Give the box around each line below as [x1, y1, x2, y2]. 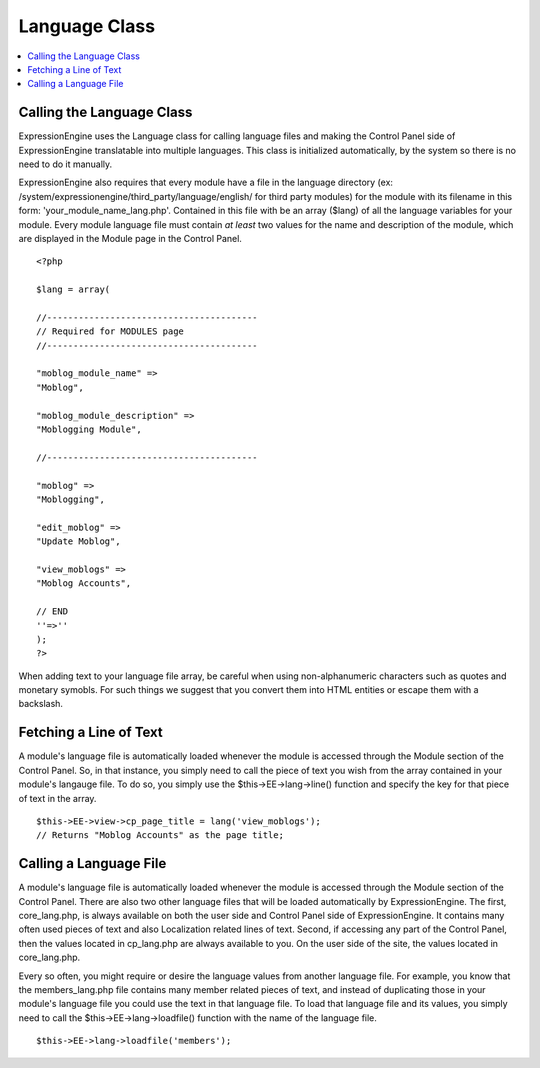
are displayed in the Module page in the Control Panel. [18, 232, 242, 244]
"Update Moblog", [36, 536, 121, 547]
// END [36, 606, 69, 617]
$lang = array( [36, 284, 111, 295]
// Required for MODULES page [36, 326, 185, 337]
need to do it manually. [18, 158, 113, 170]
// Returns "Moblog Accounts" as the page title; [36, 830, 285, 841]
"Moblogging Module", [36, 424, 142, 435]
